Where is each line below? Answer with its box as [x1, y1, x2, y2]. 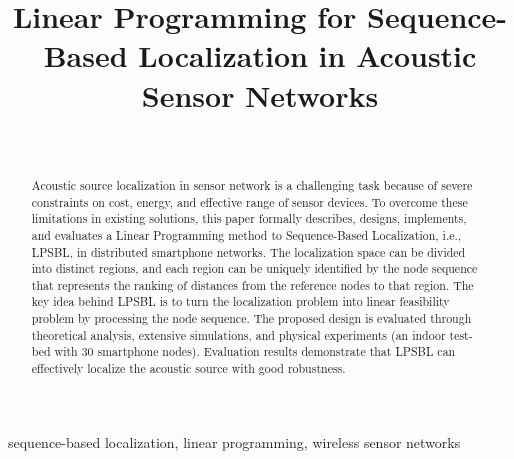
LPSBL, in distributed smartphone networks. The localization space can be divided [31, 243, 466, 260]
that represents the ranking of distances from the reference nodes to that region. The [31, 276, 474, 293]
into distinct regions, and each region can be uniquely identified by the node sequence [31, 260, 478, 277]
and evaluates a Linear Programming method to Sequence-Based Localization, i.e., [31, 226, 462, 243]
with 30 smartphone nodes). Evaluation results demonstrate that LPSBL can [54, 343, 456, 360]
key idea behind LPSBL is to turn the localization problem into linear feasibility [31, 293, 450, 310]
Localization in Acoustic [138, 35, 477, 76]
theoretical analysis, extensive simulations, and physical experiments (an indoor [31, 326, 446, 343]
